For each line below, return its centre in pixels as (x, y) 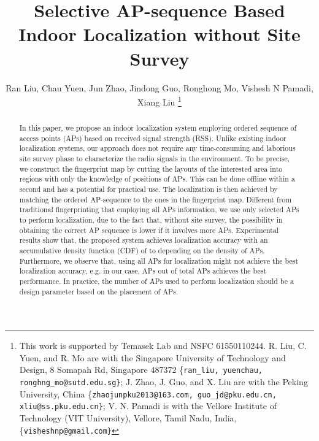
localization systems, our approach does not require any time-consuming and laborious (157, 148)
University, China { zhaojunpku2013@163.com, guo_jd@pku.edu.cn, (148, 393)
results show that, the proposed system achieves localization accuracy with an (144, 240)
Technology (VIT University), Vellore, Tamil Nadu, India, (128, 418)
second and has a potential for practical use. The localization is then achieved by (148, 189)
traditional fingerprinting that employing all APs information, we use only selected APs (159, 209)
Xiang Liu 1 (159, 101)
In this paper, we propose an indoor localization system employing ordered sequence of (158, 128)
